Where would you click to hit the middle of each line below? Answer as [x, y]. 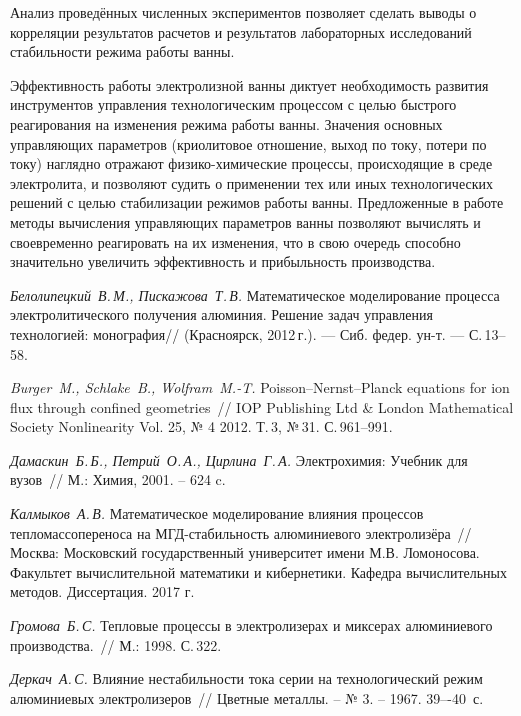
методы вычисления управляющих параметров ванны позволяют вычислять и [245, 221]
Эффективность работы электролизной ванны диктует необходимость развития [249, 84]
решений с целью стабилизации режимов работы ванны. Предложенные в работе [257, 202]
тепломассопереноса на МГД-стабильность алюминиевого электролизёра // [241, 532]
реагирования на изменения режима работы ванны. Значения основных [226, 123]
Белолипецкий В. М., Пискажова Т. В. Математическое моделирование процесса [255, 294]
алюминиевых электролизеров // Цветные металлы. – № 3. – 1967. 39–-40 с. [247, 697]
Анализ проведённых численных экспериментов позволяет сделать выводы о [243, 12]
